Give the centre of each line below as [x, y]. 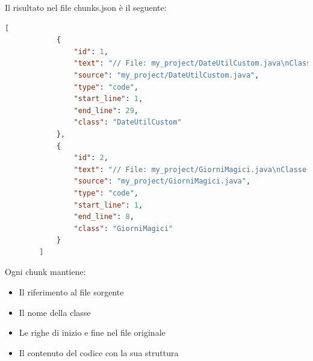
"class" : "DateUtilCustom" [128, 122]
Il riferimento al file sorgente [71, 292]
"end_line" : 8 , [104, 217]
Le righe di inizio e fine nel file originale [92, 332]
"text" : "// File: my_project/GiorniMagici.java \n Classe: [192, 169]
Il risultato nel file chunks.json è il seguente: [86, 7]
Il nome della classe [55, 312]
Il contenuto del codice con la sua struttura [99, 352]
